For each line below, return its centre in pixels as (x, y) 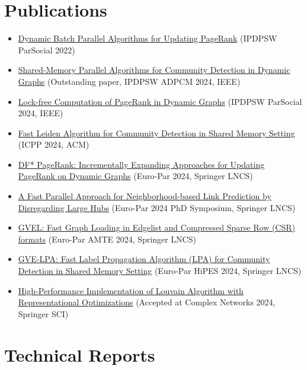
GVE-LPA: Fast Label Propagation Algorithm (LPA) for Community (144, 259)
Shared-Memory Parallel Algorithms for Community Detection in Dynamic (154, 70)
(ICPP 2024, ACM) (54, 144)
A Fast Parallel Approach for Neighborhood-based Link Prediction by (145, 196)
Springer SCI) (43, 313)
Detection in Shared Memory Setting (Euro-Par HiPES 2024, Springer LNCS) (160, 271)
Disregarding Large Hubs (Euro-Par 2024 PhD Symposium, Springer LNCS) (157, 207)
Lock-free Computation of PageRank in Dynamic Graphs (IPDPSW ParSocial (160, 101)
